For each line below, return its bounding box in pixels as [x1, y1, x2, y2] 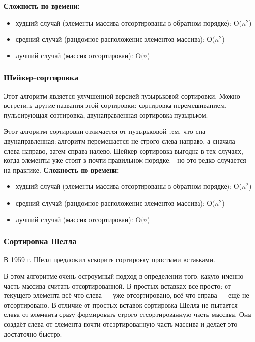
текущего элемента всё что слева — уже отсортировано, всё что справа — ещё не [4, 290, 249, 300]
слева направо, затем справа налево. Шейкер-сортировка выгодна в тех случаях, [4, 145, 243, 156]
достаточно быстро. [4, 328, 62, 339]
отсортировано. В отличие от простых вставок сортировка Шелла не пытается [4, 299, 238, 310]
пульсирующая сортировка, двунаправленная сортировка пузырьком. [4, 109, 208, 120]
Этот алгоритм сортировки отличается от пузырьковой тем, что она [4, 126, 206, 136]
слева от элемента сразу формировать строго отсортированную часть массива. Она [4, 309, 251, 319]
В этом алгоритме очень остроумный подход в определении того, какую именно [4, 270, 244, 281]
